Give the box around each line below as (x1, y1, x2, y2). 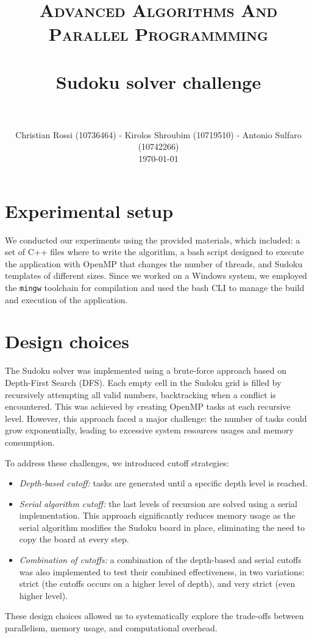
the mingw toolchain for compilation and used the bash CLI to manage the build (5, 281, 305, 293)
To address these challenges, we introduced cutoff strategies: (5, 456, 229, 469)
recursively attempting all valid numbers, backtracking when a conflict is (5, 388, 276, 401)
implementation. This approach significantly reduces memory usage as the (19, 509, 296, 522)
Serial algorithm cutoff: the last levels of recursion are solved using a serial (19, 497, 297, 510)
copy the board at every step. (19, 533, 129, 545)
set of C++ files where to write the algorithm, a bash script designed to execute (5, 245, 304, 258)
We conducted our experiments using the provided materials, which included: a (5, 233, 300, 246)
